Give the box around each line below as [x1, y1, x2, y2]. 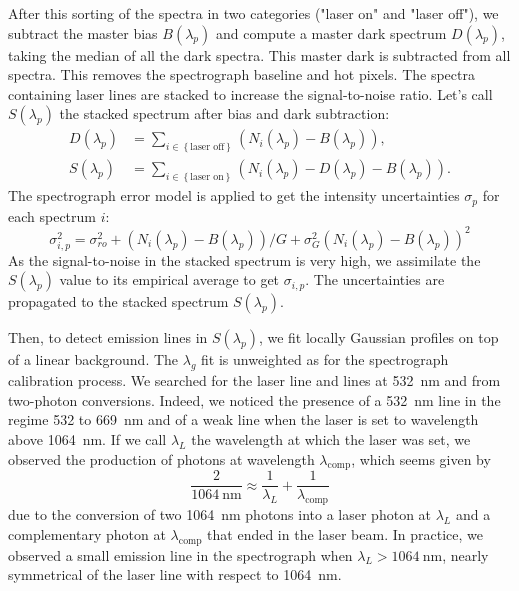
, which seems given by [351, 448, 491, 469]
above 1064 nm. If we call [8, 429, 167, 450]
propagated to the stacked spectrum [8, 291, 229, 312]
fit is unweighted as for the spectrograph [201, 349, 449, 370]
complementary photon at [8, 523, 166, 544]
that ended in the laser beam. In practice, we [207, 523, 483, 544]
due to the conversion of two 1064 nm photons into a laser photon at [8, 504, 432, 525]
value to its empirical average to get [59, 269, 280, 290]
